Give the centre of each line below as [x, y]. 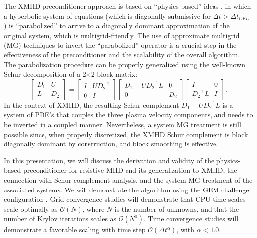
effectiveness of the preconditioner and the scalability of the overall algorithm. [122, 54]
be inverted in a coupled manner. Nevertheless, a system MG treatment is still [123, 124]
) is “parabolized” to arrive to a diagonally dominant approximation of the [117, 25]
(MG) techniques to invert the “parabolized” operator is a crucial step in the [120, 45]
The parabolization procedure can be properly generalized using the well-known [125, 64]
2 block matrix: [114, 74]
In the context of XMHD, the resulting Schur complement [92, 105]
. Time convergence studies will [191, 218]
